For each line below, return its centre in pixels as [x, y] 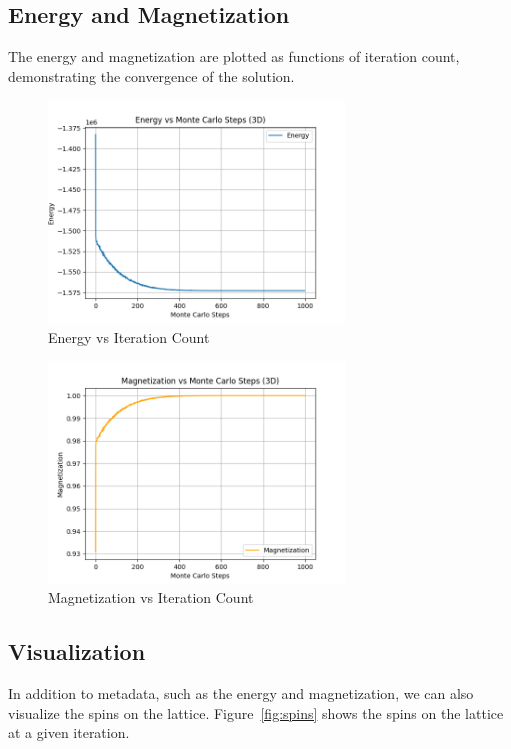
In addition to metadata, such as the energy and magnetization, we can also [241, 693]
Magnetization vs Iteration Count [151, 597]
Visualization [77, 651]
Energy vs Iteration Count [129, 336]
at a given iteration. [69, 732]
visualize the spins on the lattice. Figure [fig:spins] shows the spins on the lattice [256, 712]
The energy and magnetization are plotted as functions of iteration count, [234, 56]
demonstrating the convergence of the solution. [151, 75]
